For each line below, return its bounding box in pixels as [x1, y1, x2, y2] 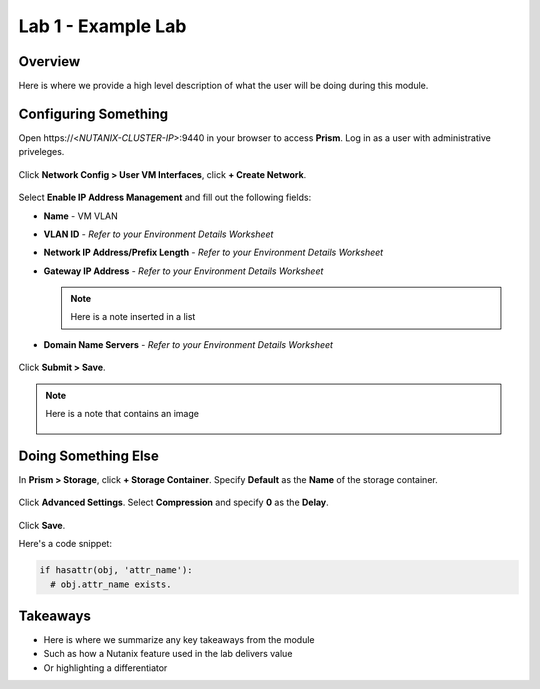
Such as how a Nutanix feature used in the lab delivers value [43, 648, 293, 660]
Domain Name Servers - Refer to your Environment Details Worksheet [43, 338, 334, 350]
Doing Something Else [18, 447, 159, 464]
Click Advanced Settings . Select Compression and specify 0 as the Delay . [18, 496, 329, 509]
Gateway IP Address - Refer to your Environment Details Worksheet [43, 265, 324, 277]
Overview [18, 53, 81, 70]
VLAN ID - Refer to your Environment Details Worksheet [43, 228, 274, 240]
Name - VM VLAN [43, 210, 119, 222]
